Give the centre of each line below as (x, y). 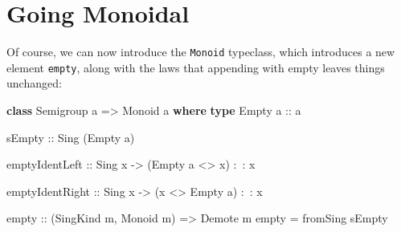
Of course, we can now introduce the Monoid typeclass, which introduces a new (201, 52)
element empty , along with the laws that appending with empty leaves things (196, 67)
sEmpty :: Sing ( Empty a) (71, 137)
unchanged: (34, 83)
